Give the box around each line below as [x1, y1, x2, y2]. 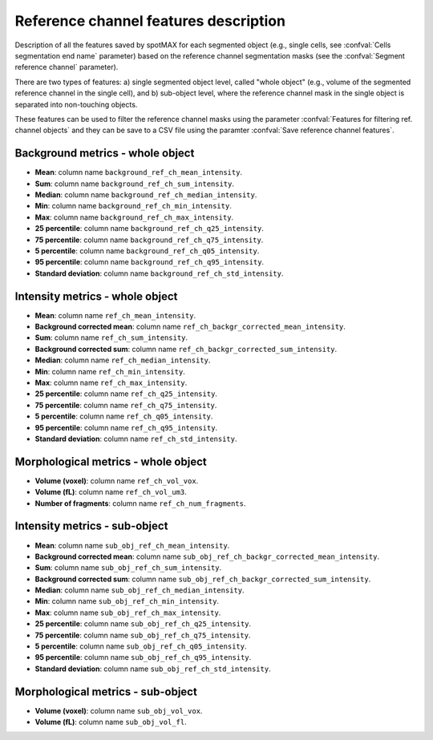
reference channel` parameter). [14, 63, 119, 72]
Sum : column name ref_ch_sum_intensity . [34, 333, 188, 342]
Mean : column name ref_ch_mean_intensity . [34, 310, 196, 320]
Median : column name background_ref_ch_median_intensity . [34, 189, 257, 200]
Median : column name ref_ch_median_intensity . [34, 355, 211, 365]
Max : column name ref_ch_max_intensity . [34, 378, 188, 387]
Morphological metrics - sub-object [14, 685, 198, 698]
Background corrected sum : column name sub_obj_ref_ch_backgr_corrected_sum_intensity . [34, 574, 371, 584]
